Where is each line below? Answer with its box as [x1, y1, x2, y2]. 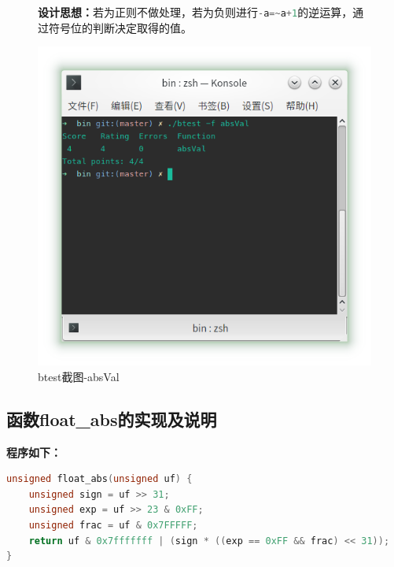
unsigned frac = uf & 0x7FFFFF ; [28, 519, 198, 531]
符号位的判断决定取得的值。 [48, 19, 192, 35]
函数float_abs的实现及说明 [6, 406, 217, 431]
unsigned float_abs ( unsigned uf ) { [6, 473, 193, 485]
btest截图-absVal [38, 368, 120, 384]
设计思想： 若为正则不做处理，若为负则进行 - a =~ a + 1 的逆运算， [38, 4, 353, 20]
